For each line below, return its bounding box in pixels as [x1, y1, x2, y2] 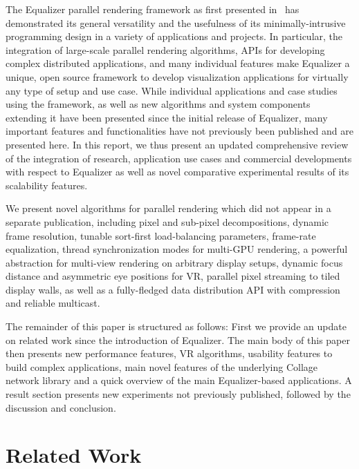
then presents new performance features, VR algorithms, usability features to [6, 346, 333, 361]
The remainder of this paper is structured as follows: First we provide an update [6, 319, 347, 334]
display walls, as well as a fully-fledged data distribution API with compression [6, 282, 340, 296]
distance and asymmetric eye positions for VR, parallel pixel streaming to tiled [6, 269, 340, 283]
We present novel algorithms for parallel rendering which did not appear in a [6, 201, 331, 216]
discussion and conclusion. [6, 400, 116, 414]
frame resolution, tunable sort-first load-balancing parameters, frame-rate [6, 228, 316, 242]
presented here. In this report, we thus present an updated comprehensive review [6, 137, 349, 151]
